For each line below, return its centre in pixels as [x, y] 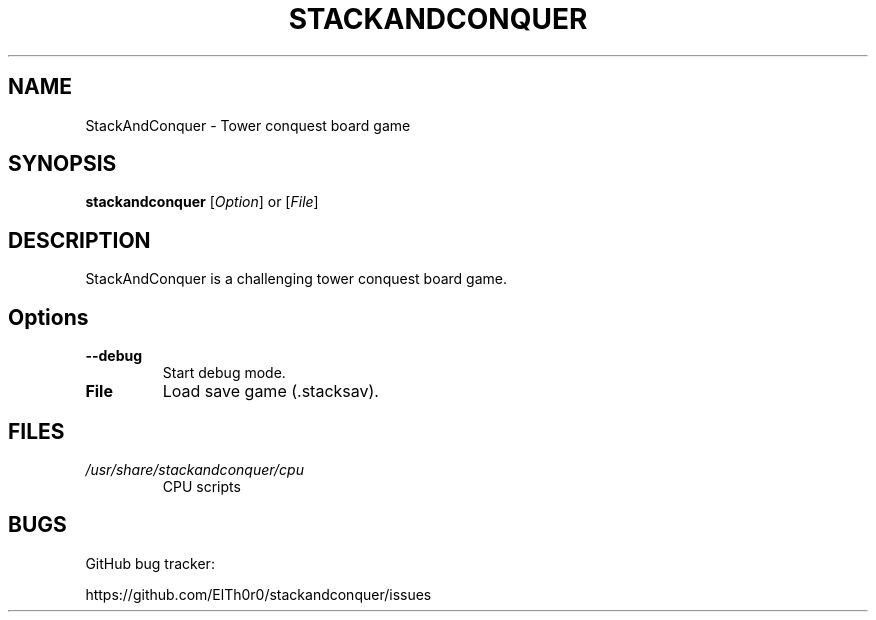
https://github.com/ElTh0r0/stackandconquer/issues [258, 594]
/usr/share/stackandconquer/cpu [194, 469]
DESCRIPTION [79, 240]
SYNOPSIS [62, 164]
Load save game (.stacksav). [270, 391]
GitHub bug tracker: [150, 563]
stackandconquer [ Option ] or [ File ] [202, 202]
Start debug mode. [224, 373]
